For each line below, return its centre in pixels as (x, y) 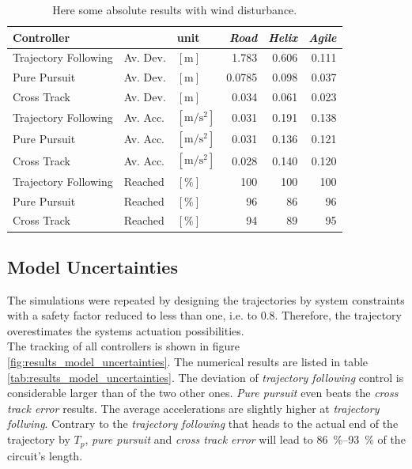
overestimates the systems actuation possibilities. (126, 330)
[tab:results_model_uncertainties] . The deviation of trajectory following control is (206, 377)
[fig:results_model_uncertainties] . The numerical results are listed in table (188, 362)
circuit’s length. (45, 455)
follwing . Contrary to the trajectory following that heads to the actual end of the (203, 424)
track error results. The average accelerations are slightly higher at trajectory (193, 408)
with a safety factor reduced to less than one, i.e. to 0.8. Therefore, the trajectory (204, 315)
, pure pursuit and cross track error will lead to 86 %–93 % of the (245, 439)
